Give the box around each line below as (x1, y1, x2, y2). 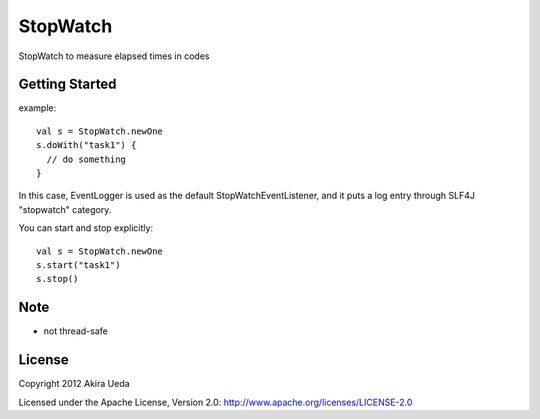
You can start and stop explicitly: (18, 222, 154, 234)
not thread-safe (43, 325, 109, 337)
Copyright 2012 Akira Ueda (18, 378, 130, 390)
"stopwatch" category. (18, 203, 112, 215)
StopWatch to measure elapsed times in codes (18, 50, 210, 62)
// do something (46, 153, 127, 165)
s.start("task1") (36, 259, 121, 270)
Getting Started (18, 76, 117, 93)
